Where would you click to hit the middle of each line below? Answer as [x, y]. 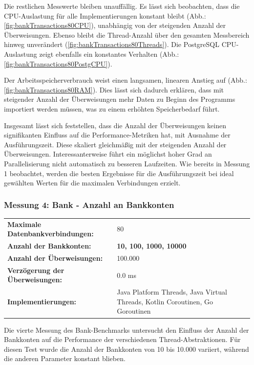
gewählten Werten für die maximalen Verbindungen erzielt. [92, 183]
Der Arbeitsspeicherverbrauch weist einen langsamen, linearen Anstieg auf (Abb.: [126, 80]
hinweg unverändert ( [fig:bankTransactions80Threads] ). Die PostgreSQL [112, 44]
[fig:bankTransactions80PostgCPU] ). [58, 63]
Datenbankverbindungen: [51, 234]
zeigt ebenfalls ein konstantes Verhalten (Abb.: [109, 54]
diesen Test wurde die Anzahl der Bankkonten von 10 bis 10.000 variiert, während [127, 349]
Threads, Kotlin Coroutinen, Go [165, 301]
